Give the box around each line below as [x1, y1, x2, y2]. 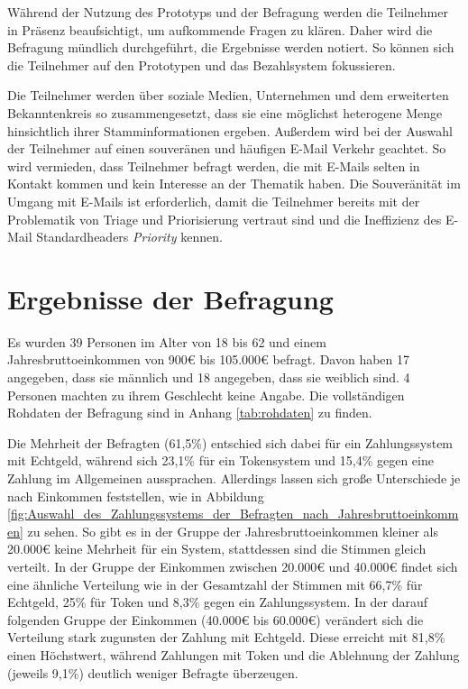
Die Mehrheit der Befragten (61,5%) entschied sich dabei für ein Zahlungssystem [7, 433, 454, 452]
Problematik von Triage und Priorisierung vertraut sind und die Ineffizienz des [7, 209, 442, 228]
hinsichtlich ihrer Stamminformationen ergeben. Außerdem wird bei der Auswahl [7, 121, 453, 140]
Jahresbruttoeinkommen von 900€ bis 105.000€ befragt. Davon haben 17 [7, 350, 410, 369]
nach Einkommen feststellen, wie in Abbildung [7, 486, 264, 505]
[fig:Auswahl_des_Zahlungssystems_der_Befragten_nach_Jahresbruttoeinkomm [7, 504, 459, 523]
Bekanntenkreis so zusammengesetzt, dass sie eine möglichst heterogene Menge [7, 103, 443, 122]
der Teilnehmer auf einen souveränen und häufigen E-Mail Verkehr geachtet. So [7, 139, 446, 158]
